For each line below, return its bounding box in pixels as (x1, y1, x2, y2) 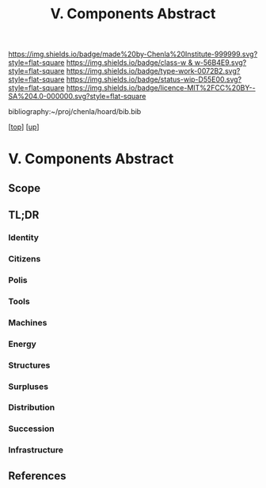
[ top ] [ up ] (8, 122, 40, 132)
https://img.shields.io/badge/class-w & (66, 58, 193, 67)
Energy (8, 338, 37, 349)
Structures (8, 360, 51, 371)
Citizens (8, 254, 41, 264)
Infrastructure (8, 444, 64, 456)
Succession (8, 423, 55, 434)
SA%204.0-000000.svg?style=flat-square (8, 92, 146, 101)
